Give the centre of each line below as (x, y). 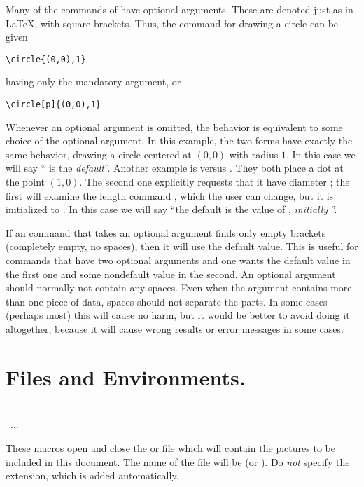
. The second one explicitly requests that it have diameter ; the (215, 182)
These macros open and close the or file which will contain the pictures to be (170, 447)
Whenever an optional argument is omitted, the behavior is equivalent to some (174, 126)
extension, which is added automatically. (92, 475)
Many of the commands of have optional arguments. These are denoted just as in (180, 9)
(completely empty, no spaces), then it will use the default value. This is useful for (182, 246)
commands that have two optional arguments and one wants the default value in (178, 260)
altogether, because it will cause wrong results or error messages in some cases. (175, 329)
